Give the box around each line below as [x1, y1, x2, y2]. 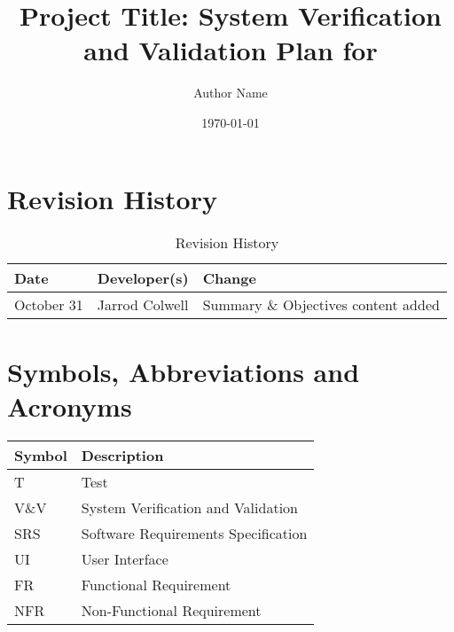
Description [81, 444, 164, 465]
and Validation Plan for [83, 32, 378, 68]
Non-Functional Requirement [81, 599, 262, 620]
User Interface [81, 548, 168, 569]
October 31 [14, 294, 83, 316]
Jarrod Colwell [97, 294, 189, 316]
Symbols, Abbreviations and [7, 353, 360, 389]
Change [202, 268, 256, 289]
